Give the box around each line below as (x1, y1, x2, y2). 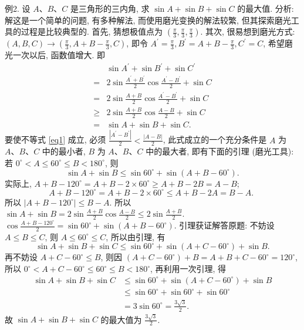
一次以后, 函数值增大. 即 (12, 49, 106, 61)
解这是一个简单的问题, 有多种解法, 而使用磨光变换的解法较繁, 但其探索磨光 (5, 14, 291, 26)
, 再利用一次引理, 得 (150, 262, 227, 275)
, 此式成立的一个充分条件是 (163, 133, 267, 146)
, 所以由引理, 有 (106, 230, 165, 243)
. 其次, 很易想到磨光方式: (200, 25, 295, 38)
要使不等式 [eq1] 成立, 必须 (5, 133, 106, 146)
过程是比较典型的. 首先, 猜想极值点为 (21, 25, 163, 38)
